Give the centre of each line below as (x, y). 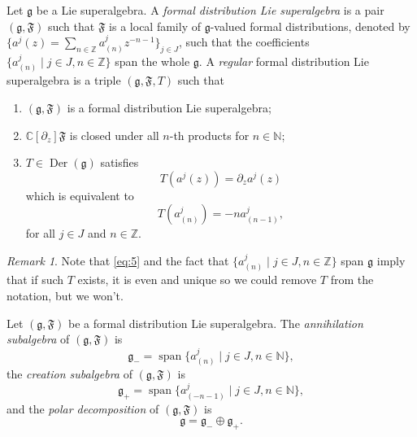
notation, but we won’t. (65, 295)
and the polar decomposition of (83, 408)
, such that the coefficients (244, 42)
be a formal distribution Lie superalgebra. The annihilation (216, 323)
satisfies (119, 162)
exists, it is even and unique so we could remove (197, 280)
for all (41, 233)
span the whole (152, 61)
